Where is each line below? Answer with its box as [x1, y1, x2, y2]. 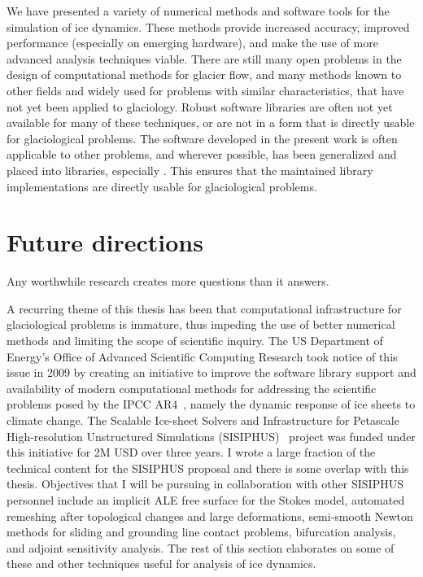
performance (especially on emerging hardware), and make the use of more [7, 34, 378, 51]
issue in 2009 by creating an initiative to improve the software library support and [7, 364, 416, 381]
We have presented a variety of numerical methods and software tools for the [7, 2, 390, 19]
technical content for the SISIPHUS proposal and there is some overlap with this [7, 459, 409, 476]
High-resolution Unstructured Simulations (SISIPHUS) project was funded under [7, 427, 416, 444]
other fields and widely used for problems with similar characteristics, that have [7, 81, 404, 98]
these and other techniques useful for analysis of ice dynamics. [7, 555, 316, 572]
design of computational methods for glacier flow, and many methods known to [7, 66, 402, 83]
